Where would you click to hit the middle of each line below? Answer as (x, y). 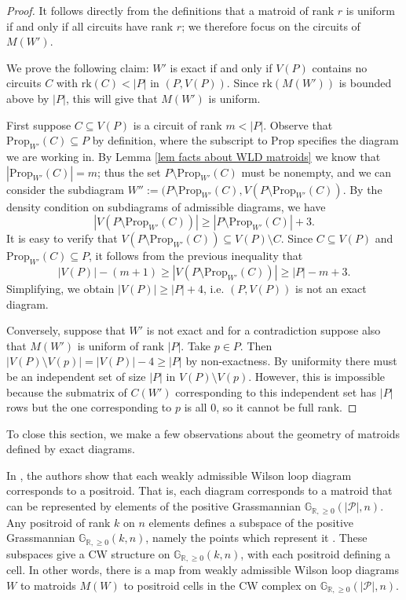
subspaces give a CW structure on (88, 553)
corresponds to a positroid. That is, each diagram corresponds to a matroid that (199, 490)
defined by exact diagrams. (71, 449)
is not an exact (331, 288)
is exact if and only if (221, 67)
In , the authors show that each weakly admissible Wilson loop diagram (179, 475)
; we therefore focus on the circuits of (271, 26)
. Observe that (298, 124)
